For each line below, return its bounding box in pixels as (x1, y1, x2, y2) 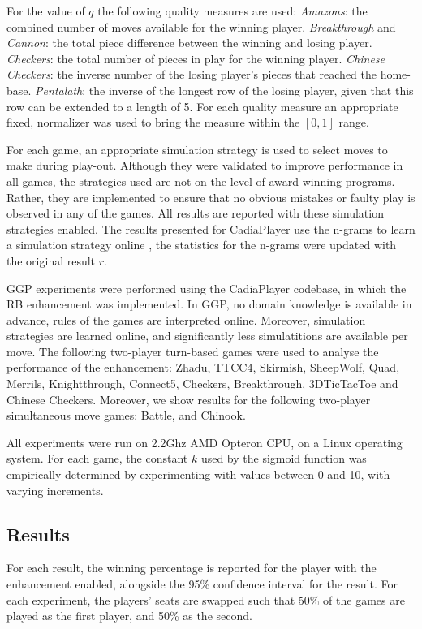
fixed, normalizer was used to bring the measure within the (6, 114, 300, 131)
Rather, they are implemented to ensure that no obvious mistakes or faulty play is (6, 188, 416, 205)
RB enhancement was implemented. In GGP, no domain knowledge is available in (6, 295, 412, 312)
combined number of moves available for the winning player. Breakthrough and (6, 18, 396, 35)
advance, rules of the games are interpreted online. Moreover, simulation (6, 311, 366, 328)
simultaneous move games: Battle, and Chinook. (6, 407, 246, 424)
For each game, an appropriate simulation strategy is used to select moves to (6, 140, 388, 157)
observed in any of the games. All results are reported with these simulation (6, 205, 384, 222)
